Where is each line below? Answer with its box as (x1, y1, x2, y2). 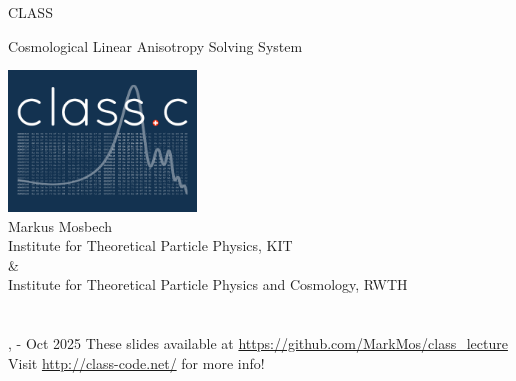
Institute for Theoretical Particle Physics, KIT (8, 235, 293, 256)
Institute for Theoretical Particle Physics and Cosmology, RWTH (8, 274, 408, 295)
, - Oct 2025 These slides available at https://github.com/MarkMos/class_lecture (8, 333, 508, 354)
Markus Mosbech (8, 215, 113, 236)
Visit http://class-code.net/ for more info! (8, 352, 265, 373)
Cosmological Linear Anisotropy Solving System (8, 35, 303, 56)
